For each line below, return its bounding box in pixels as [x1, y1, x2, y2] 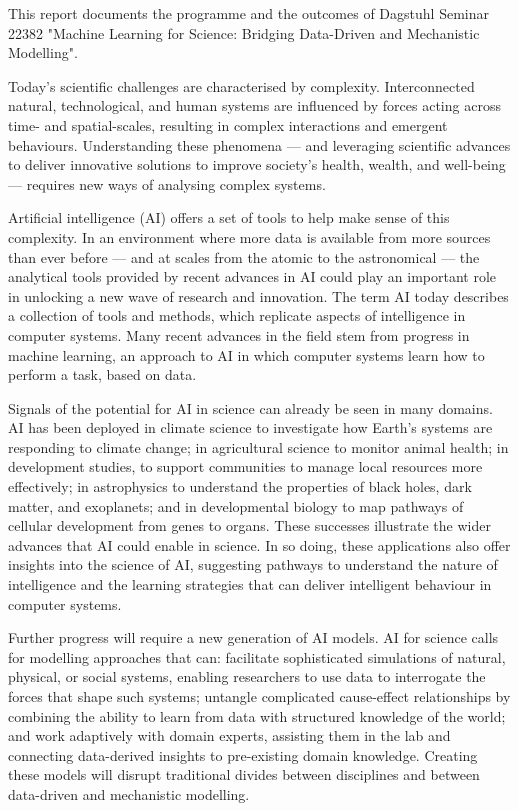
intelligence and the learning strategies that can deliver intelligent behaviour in [8, 574, 492, 595]
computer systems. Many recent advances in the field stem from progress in [8, 324, 470, 345]
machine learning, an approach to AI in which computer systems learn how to [8, 344, 485, 365]
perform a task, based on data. [8, 364, 197, 385]
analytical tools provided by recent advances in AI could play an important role [8, 266, 496, 287]
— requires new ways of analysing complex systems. [8, 173, 326, 194]
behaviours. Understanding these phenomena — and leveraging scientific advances [8, 134, 511, 155]
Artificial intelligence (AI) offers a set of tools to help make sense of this [8, 207, 450, 228]
